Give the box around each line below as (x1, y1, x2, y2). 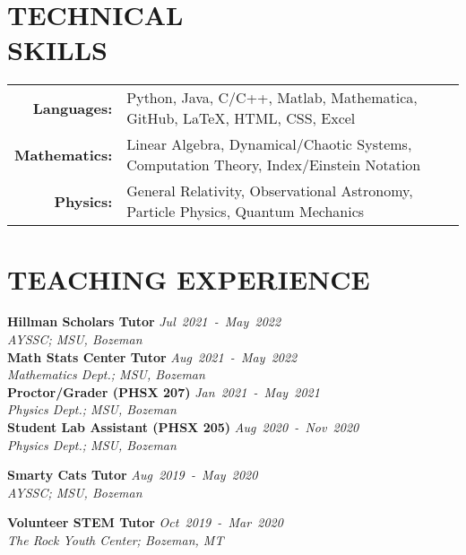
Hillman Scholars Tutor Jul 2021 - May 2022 (7, 312, 281, 331)
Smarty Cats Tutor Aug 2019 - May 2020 (7, 465, 258, 484)
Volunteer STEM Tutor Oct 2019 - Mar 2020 (7, 513, 283, 532)
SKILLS (7, 31, 108, 68)
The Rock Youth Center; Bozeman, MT (7, 530, 224, 549)
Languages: (32, 97, 113, 118)
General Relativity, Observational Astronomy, (126, 180, 413, 202)
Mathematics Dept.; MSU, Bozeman (7, 365, 205, 384)
